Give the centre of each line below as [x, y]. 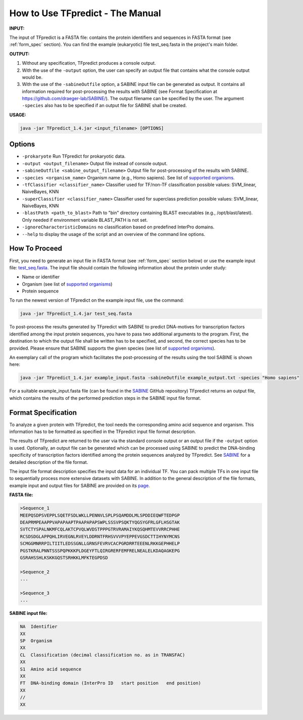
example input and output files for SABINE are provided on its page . [80, 486]
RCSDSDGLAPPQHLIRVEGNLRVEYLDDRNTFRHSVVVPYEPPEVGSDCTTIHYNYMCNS [100, 536]
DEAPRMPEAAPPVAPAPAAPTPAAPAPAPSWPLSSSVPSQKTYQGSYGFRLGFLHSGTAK [100, 522]
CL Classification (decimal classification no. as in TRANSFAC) [103, 655]
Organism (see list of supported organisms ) [67, 284]
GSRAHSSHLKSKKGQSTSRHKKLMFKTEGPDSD [64, 558]
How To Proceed [36, 248]
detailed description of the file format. [49, 462]
